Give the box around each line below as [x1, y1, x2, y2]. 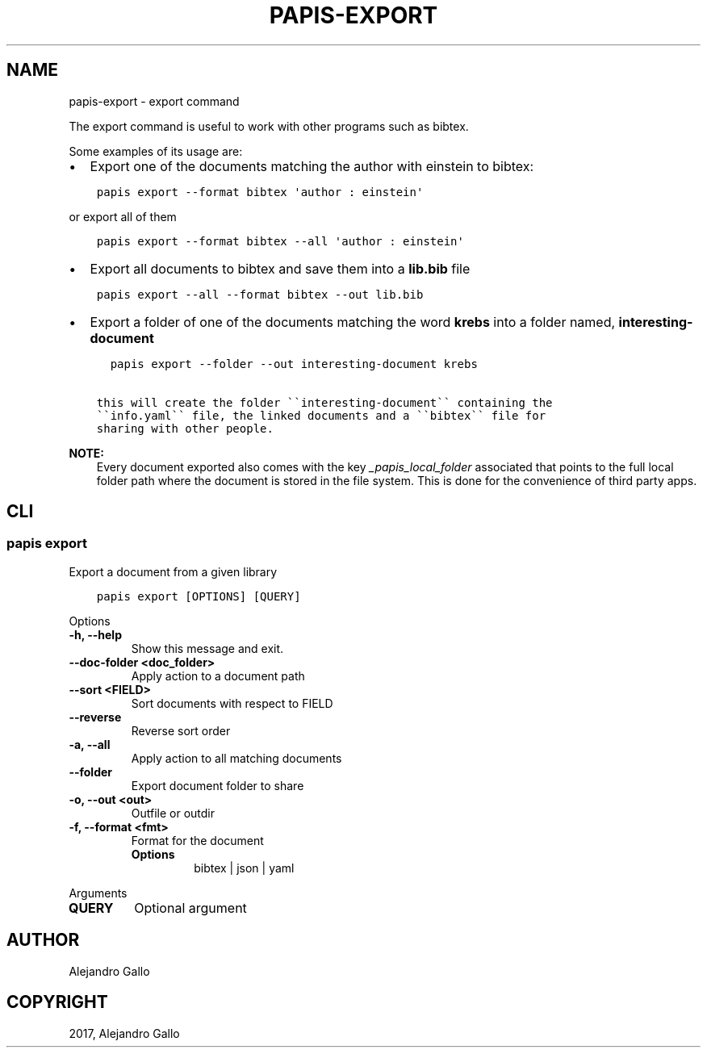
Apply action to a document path [131, 668, 305, 683]
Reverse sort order [131, 723, 231, 738]
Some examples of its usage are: [69, 144, 243, 158]
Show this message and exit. [131, 641, 284, 655]
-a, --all [69, 737, 111, 751]
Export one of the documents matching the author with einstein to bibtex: [90, 157, 534, 174]
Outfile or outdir [131, 805, 215, 820]
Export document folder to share [131, 778, 304, 793]
